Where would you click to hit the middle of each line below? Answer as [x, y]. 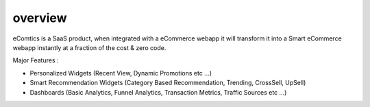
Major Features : [36, 60]
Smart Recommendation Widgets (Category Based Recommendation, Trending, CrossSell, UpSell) [168, 83]
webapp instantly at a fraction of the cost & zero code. [89, 47]
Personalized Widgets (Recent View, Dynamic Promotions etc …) [121, 73]
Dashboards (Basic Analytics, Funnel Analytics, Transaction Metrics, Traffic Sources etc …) [158, 92]
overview [40, 18]
